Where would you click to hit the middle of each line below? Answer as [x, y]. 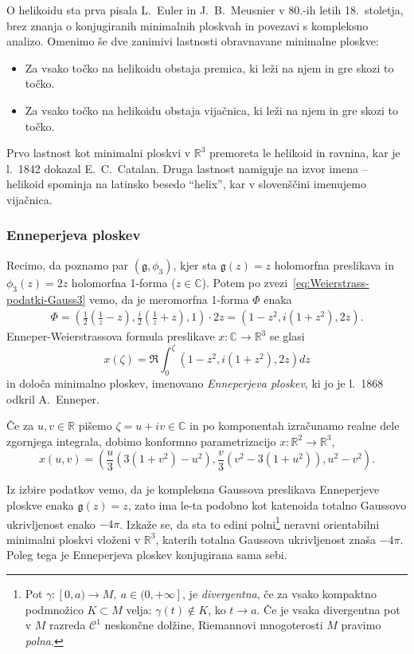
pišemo [95, 425]
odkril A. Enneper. [53, 398]
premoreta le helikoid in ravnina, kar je [305, 153]
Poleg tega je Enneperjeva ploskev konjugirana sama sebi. [147, 555]
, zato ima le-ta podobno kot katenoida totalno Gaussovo [267, 505]
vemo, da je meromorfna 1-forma [169, 299]
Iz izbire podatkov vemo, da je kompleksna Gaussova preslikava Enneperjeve [193, 489]
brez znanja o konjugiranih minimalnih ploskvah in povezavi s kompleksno [187, 25]
